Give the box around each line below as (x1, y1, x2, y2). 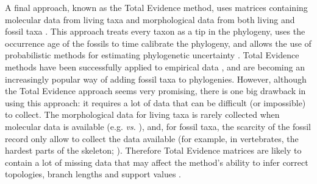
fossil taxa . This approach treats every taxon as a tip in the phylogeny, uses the (5, 25, 305, 38)
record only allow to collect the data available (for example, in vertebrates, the (5, 132, 299, 145)
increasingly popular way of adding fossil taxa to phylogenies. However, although (5, 72, 307, 85)
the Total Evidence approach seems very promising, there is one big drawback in (5, 84, 306, 97)
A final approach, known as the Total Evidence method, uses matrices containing (5, 1, 308, 13)
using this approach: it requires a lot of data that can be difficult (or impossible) (5, 96, 306, 109)
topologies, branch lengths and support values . (5, 168, 181, 180)
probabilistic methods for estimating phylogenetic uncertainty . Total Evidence (5, 49, 299, 61)
